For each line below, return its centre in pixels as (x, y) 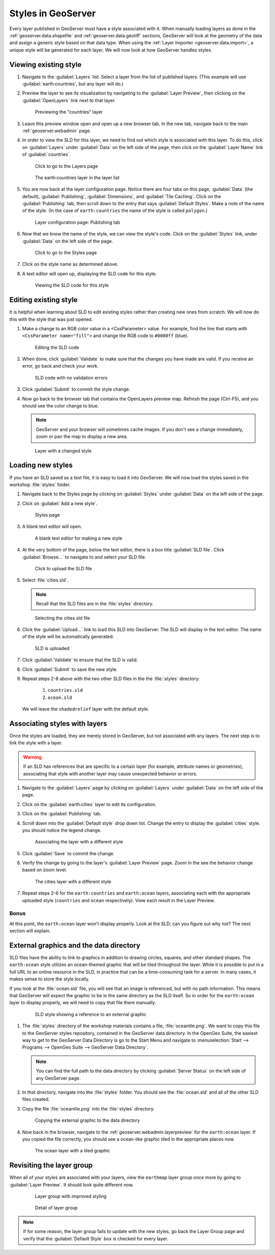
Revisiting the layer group (51, 1165)
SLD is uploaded (52, 648)
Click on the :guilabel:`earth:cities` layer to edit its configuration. (89, 804)
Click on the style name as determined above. (70, 264)
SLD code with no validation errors (71, 377)
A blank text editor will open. (52, 526)
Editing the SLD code (57, 347)
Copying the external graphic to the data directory (87, 1120)
